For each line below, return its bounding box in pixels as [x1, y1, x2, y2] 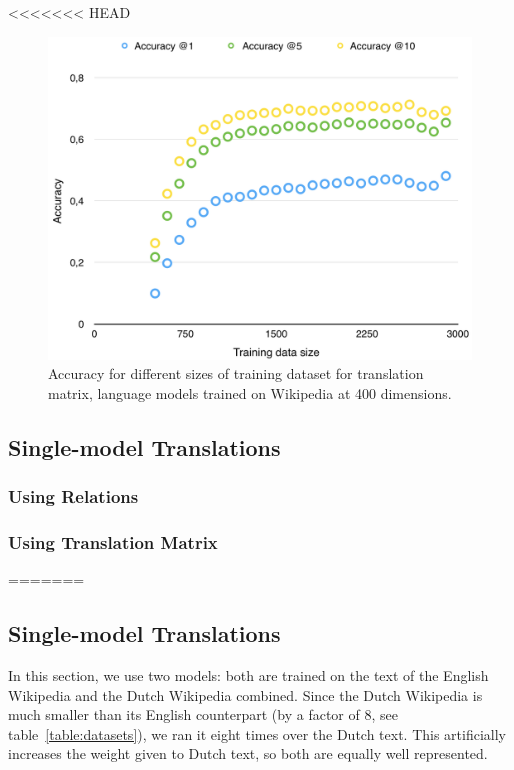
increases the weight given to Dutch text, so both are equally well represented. [8, 743, 488, 764]
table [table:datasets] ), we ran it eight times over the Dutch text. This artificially [8, 723, 507, 744]
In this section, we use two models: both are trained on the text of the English [8, 664, 489, 685]
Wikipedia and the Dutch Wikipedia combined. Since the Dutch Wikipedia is [8, 684, 483, 705]
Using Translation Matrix [8, 529, 218, 554]
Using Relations [8, 484, 139, 509]
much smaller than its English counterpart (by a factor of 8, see [8, 704, 398, 725]
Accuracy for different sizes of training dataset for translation [48, 363, 424, 384]
